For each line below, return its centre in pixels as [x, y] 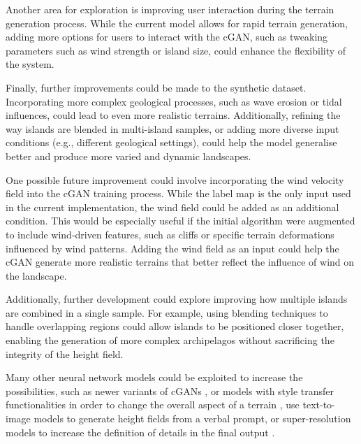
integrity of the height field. [65, 353]
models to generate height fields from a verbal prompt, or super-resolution [192, 418]
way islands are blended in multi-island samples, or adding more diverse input [172, 128]
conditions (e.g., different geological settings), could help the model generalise [171, 142]
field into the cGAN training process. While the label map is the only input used [178, 193]
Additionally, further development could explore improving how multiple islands [177, 299]
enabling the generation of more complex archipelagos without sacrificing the [170, 340]
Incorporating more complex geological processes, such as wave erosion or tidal [174, 101]
